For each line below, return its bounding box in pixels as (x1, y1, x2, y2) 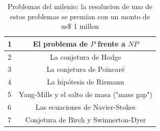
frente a (98, 38, 125, 49)
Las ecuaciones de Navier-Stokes (36, 102, 136, 112)
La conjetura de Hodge (50, 51, 121, 62)
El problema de (33, 38, 88, 49)
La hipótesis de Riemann (47, 76, 124, 87)
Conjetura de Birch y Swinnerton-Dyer (25, 114, 146, 124)
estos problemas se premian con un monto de (10, 11, 150, 21)
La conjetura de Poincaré (46, 64, 125, 74)
